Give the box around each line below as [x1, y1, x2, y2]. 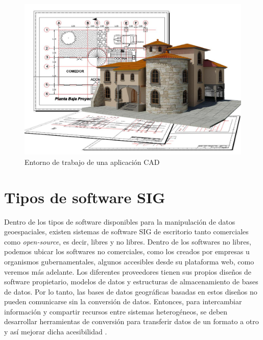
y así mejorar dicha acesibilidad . [4, 326, 107, 337]
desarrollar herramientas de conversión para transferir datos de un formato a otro [4, 316, 259, 327]
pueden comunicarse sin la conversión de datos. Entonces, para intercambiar [4, 296, 242, 307]
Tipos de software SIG [4, 186, 165, 207]
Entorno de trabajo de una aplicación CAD [25, 156, 160, 167]
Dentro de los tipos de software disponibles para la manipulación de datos [4, 216, 235, 227]
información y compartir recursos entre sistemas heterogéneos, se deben [4, 306, 228, 317]
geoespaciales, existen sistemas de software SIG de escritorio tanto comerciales [4, 226, 249, 237]
